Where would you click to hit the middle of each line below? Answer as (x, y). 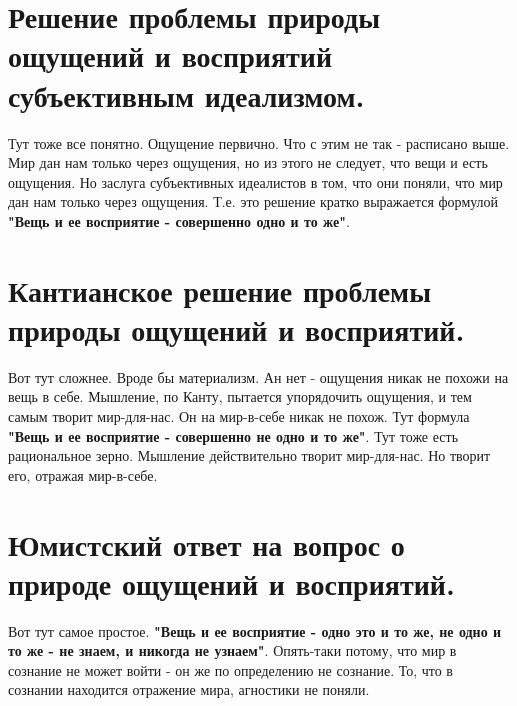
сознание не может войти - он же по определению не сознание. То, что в (230, 669)
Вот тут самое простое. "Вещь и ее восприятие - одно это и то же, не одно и (255, 630)
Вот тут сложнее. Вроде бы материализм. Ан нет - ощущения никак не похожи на (258, 376)
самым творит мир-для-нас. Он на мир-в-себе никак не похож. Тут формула (239, 415)
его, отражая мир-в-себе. (83, 474)
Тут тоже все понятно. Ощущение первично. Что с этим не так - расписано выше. (259, 142)
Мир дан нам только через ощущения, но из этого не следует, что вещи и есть (248, 162)
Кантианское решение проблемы (219, 289)
